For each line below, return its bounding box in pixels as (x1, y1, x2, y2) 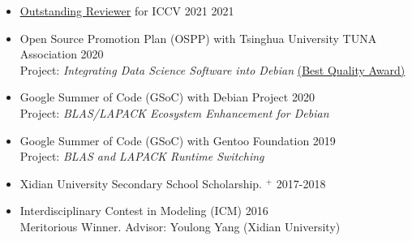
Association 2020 (19, 45, 104, 62)
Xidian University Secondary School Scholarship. (19, 174, 263, 192)
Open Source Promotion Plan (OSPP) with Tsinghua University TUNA (19, 29, 377, 46)
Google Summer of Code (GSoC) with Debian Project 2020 (19, 88, 315, 105)
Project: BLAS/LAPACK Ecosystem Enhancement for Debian (19, 104, 329, 121)
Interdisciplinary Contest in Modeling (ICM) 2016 (19, 202, 268, 219)
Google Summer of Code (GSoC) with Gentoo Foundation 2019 (19, 131, 336, 148)
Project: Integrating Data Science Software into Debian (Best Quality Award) (19, 61, 406, 78)
